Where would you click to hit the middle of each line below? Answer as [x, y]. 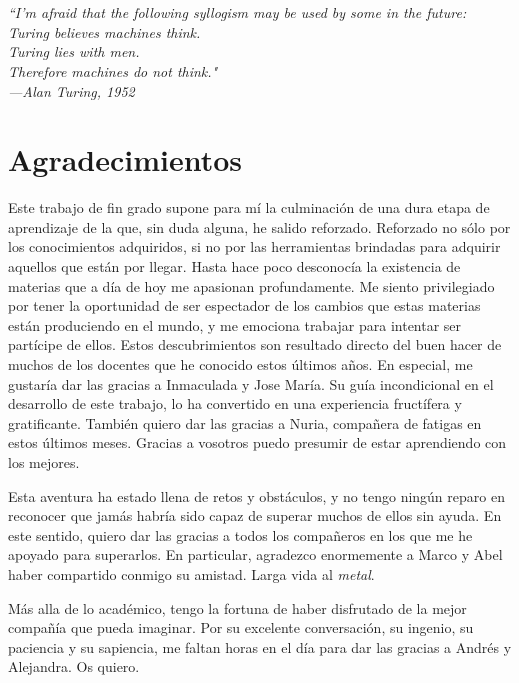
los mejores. [44, 462]
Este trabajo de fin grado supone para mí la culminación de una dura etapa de [249, 207]
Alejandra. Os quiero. [74, 666]
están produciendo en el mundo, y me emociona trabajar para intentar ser [235, 324]
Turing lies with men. [74, 51]
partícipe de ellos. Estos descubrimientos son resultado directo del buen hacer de [255, 344]
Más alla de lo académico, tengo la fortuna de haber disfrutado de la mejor [237, 607]
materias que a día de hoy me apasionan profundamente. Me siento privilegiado [251, 285]
